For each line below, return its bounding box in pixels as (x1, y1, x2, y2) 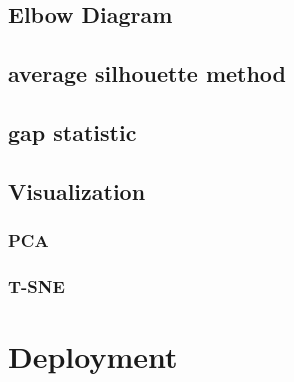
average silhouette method (8, 58, 287, 89)
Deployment (8, 336, 178, 376)
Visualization (8, 175, 146, 206)
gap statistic (8, 116, 137, 147)
